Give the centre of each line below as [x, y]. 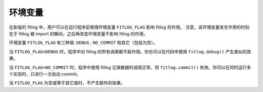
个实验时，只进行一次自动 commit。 [45, 74]
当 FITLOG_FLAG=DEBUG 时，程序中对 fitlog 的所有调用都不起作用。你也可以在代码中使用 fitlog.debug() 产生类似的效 [130, 51]
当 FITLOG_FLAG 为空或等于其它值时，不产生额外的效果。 [67, 83]
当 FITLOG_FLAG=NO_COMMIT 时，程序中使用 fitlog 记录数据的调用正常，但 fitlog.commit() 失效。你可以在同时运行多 [130, 67]
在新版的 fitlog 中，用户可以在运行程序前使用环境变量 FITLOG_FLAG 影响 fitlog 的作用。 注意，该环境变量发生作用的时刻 [129, 27]
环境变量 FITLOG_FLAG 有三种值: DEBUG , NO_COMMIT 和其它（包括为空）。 [83, 43]
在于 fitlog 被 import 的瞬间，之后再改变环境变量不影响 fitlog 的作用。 [78, 33]
